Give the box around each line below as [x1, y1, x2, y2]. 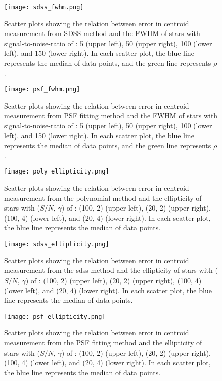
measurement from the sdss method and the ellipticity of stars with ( [4, 265, 218, 275]
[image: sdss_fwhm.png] [4, 4, 84, 11]
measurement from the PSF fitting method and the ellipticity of [4, 337, 202, 348]
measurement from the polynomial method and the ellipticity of [4, 192, 202, 203]
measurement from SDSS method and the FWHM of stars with [4, 28, 200, 39]
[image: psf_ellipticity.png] [4, 313, 106, 320]
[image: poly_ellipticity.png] [4, 168, 109, 176]
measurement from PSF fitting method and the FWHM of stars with [4, 110, 218, 121]
